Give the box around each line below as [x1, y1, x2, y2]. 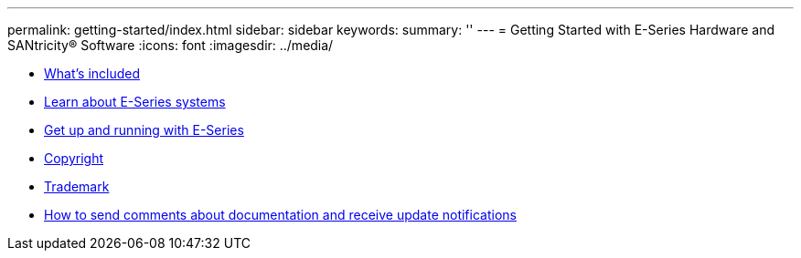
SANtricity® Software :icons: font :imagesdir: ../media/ [7, 37, 334, 53]
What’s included [44, 66, 141, 81]
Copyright [44, 150, 104, 166]
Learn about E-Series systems [44, 94, 226, 109]
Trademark [44, 179, 110, 194]
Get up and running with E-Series [44, 122, 244, 138]
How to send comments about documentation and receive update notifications [44, 207, 517, 222]
